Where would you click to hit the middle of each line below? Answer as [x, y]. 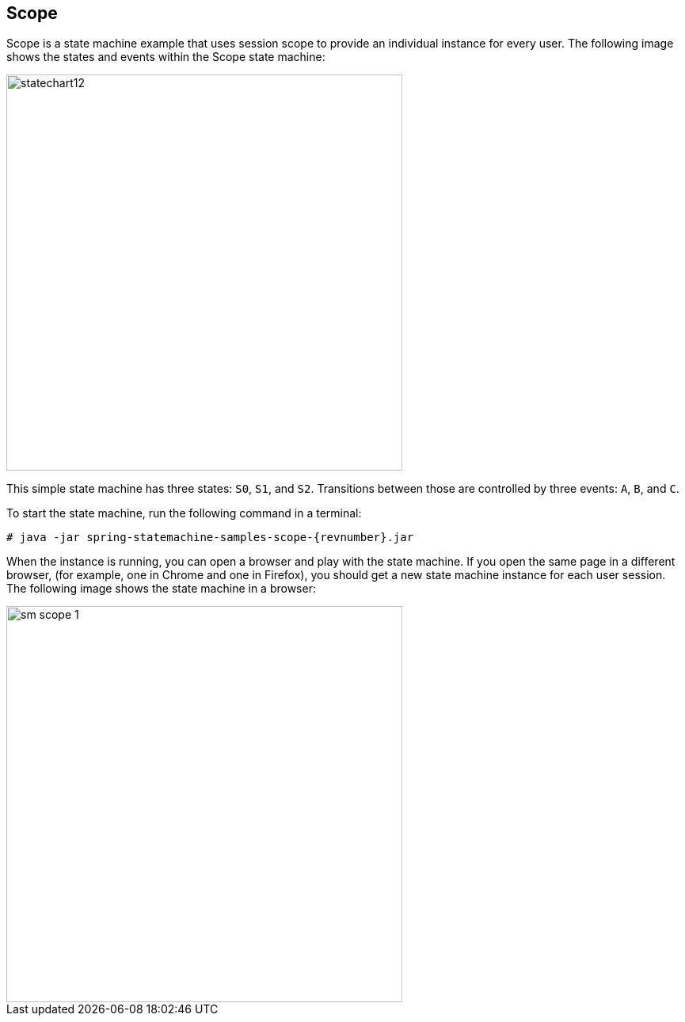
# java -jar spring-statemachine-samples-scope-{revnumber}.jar [210, 538]
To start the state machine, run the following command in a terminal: [184, 513]
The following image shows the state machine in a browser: [161, 589]
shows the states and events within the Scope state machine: [166, 57]
